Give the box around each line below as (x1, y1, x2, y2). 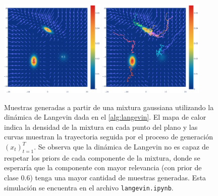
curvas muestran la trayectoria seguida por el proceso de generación (4, 131, 213, 142)
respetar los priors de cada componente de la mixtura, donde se (4, 152, 200, 163)
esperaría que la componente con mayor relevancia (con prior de (4, 162, 202, 173)
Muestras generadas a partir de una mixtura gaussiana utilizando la (4, 102, 214, 112)
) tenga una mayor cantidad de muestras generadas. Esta (30, 172, 206, 182)
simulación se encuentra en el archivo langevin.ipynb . (4, 182, 174, 192)
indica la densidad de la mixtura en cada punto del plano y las (4, 121, 198, 132)
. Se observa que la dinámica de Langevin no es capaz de (34, 141, 209, 152)
